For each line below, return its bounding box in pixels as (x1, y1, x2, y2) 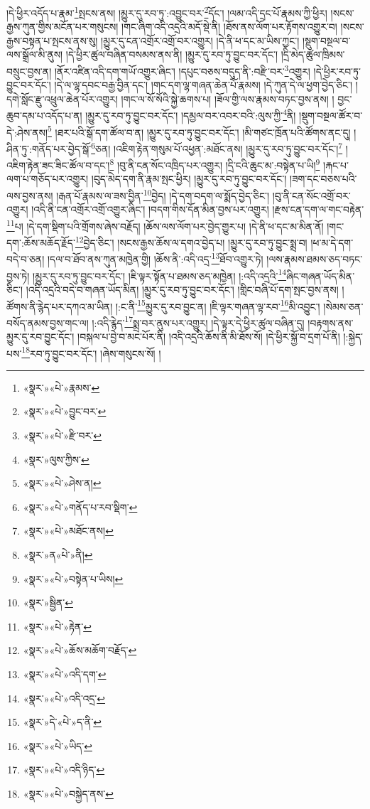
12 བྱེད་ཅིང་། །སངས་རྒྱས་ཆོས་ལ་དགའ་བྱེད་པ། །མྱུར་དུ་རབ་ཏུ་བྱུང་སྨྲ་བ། (75, 233, 308, 250)
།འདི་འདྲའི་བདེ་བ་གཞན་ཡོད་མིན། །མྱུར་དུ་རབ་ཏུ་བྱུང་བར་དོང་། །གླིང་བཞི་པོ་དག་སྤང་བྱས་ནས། (26, 282, 339, 296)
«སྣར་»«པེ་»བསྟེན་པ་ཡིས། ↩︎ (23, 571, 124, 586)
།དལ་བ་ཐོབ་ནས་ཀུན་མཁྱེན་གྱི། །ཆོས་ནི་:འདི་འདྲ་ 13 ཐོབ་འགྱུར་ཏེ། (47, 250, 263, 267)
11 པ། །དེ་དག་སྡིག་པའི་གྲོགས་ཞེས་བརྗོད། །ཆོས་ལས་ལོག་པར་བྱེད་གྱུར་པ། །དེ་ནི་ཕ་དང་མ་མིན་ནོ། (6, 216, 324, 233)
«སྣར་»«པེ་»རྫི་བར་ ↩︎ (23, 428, 102, 443)
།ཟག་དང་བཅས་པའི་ (289, 171, 357, 186)
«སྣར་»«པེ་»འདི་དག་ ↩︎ (23, 666, 107, 681)
